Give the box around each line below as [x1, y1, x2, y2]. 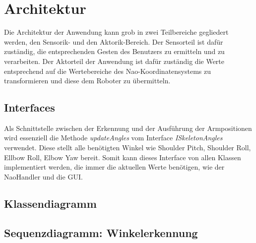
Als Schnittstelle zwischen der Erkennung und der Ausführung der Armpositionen [4, 122, 252, 133]
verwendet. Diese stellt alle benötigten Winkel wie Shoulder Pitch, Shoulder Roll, [4, 142, 251, 153]
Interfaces [4, 100, 55, 115]
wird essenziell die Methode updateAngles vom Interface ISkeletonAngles [4, 132, 223, 143]
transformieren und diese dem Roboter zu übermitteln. [4, 75, 171, 86]
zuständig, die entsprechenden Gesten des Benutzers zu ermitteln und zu [4, 46, 225, 57]
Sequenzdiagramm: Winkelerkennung [4, 225, 198, 240]
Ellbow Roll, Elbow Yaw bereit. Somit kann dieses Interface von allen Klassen [4, 152, 241, 162]
